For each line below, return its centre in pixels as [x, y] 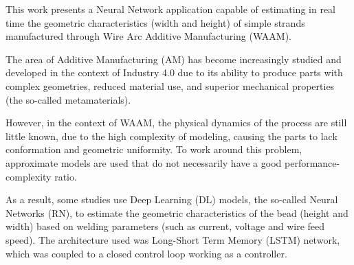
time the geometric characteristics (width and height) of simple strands [155, 22]
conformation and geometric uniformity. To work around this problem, [154, 149]
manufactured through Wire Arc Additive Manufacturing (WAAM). [148, 36]
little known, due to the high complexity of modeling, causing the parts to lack [172, 136]
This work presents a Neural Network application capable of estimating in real [170, 9]
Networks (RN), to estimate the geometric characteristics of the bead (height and [177, 212]
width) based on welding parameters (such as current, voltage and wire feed [165, 226]
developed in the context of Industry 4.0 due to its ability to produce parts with [174, 72]
